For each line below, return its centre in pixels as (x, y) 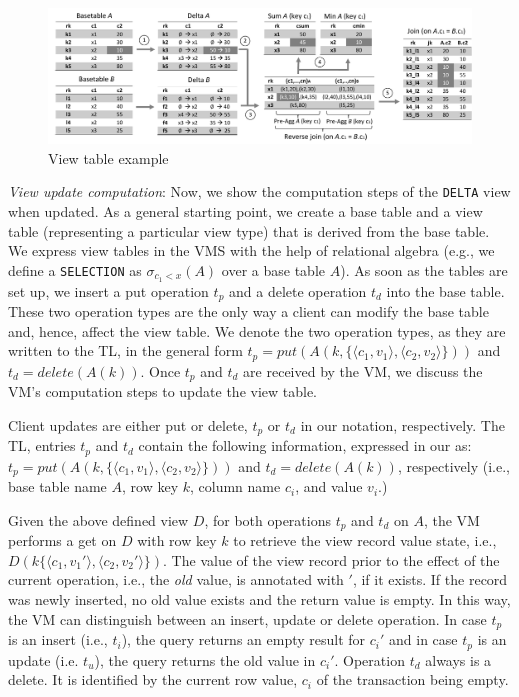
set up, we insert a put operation (108, 290)
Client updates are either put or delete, (128, 424)
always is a (458, 659)
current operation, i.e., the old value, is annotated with (176, 579)
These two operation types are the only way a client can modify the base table (248, 311)
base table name (57, 486)
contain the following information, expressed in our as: (305, 445)
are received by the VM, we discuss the (363, 370)
